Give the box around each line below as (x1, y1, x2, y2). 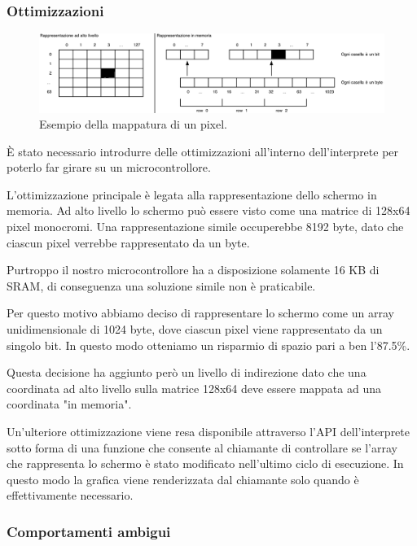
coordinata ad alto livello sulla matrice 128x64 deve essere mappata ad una (7, 379, 381, 396)
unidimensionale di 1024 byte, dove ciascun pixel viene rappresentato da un (7, 321, 383, 338)
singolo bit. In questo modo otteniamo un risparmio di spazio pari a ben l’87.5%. (7, 336, 410, 353)
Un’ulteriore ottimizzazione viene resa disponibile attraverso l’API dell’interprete (7, 423, 410, 440)
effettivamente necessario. (7, 487, 134, 504)
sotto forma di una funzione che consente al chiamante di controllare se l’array (7, 439, 397, 456)
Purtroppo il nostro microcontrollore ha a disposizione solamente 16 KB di (7, 261, 380, 278)
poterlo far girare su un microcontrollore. (7, 159, 211, 176)
